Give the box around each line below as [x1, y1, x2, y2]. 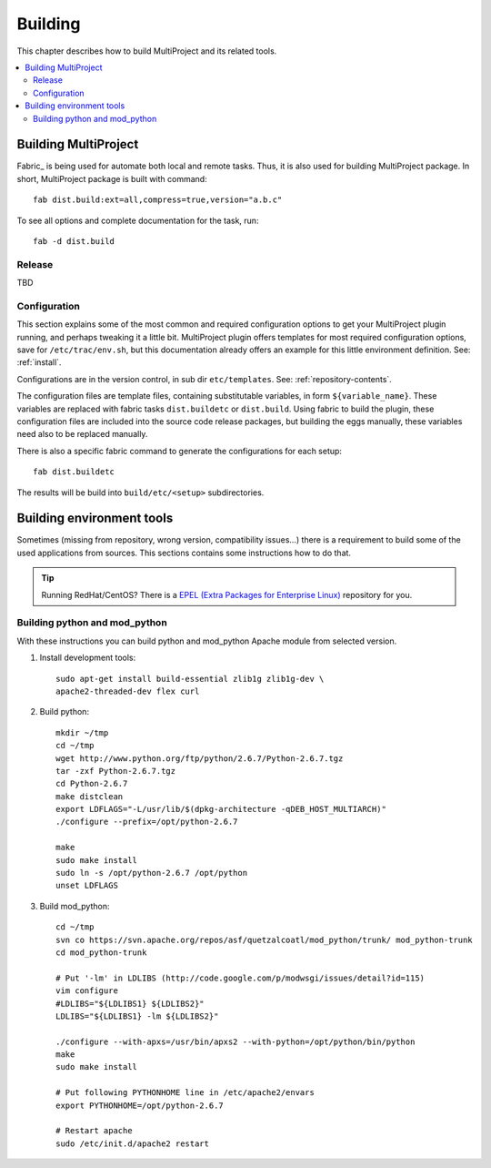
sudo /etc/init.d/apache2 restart [55, 1138, 209, 1149]
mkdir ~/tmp [55, 727, 109, 737]
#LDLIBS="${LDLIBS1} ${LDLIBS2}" [55, 998, 205, 1009]
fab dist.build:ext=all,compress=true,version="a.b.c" [33, 195, 283, 205]
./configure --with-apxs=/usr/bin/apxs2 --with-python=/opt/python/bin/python [55, 1036, 416, 1047]
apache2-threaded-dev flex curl [55, 686, 200, 696]
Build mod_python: [39, 900, 110, 911]
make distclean [55, 791, 124, 801]
